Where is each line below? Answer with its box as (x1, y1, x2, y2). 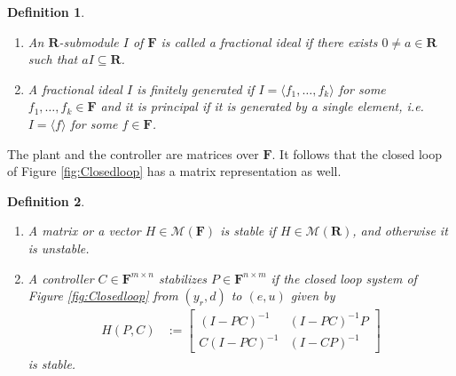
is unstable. (28, 238, 90, 257)
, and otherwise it (352, 221, 448, 240)
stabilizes (159, 268, 208, 287)
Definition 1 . (7, 3, 85, 20)
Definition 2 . (7, 191, 85, 210)
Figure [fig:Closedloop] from (28, 286, 178, 305)
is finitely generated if (137, 79, 255, 98)
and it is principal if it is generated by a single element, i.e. (100, 97, 424, 116)
